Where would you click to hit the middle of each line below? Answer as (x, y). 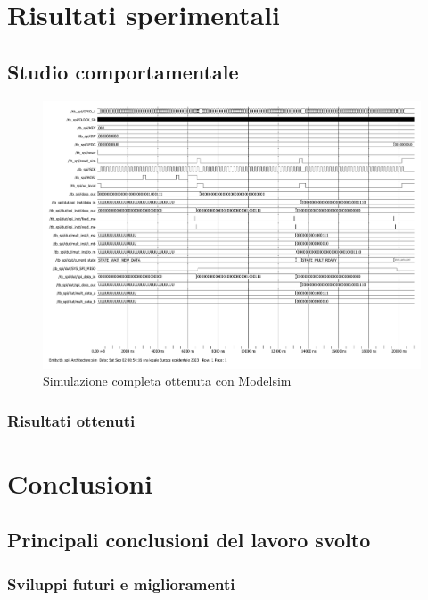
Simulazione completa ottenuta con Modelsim (167, 381)
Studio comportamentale (123, 71)
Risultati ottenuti (71, 420)
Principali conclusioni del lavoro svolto (189, 540)
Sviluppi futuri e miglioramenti (121, 583)
